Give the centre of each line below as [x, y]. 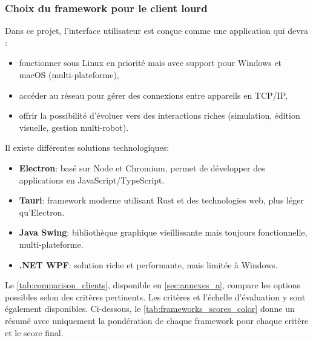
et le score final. [34, 332]
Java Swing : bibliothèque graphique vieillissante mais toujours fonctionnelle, [163, 232]
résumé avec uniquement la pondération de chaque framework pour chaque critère [157, 320]
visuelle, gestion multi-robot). [74, 127]
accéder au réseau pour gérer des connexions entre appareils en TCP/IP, [153, 95]
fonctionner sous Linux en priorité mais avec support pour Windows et [150, 63]
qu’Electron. [42, 212]
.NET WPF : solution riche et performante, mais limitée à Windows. [148, 264]
